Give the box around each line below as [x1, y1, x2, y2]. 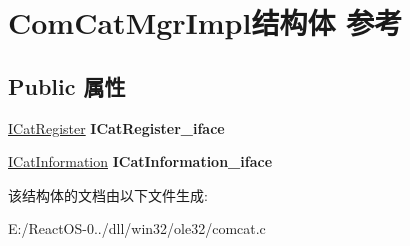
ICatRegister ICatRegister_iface [8, 117, 225, 138]
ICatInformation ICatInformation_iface [8, 151, 273, 172]
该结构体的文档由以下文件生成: [8, 184, 208, 205]
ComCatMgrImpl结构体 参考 [8, 2, 403, 43]
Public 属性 [8, 70, 126, 101]
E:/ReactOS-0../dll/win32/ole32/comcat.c [8, 218, 266, 239]
